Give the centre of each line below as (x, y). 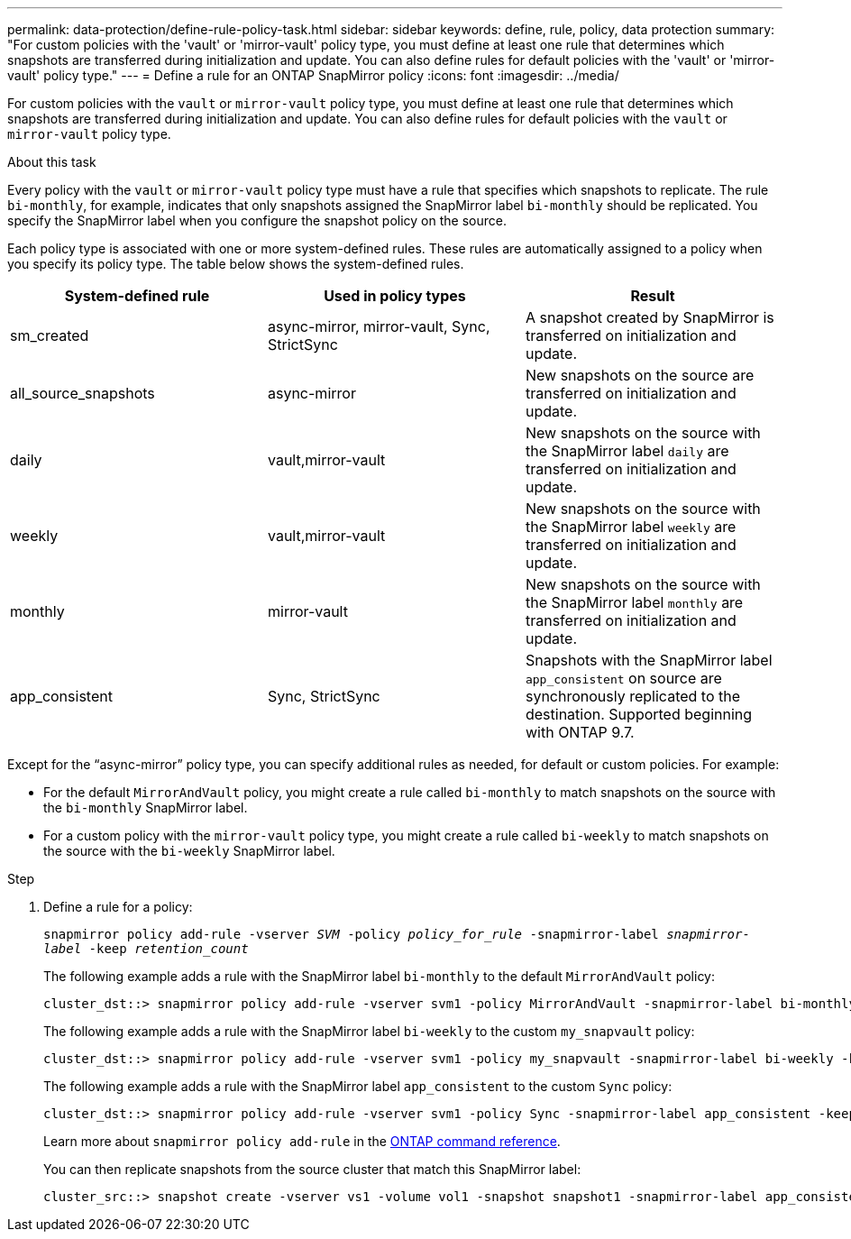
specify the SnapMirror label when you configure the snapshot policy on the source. (257, 220)
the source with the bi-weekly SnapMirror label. (189, 851)
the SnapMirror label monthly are (634, 602)
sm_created (50, 335)
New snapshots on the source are (640, 375)
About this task (52, 162)
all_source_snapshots (82, 393)
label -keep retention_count (146, 949)
